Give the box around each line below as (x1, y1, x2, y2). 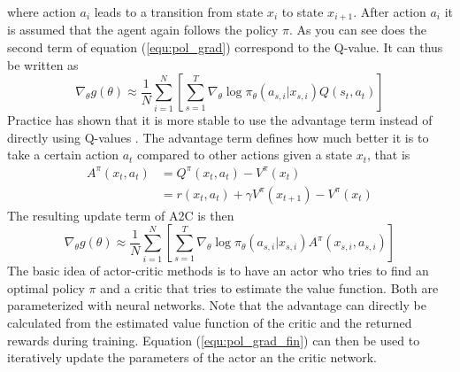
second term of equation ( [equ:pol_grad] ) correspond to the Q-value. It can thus (7, 38, 443, 57)
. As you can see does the (289, 20, 426, 39)
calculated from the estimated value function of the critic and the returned (7, 313, 412, 331)
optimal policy (7, 278, 85, 297)
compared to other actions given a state (137, 145, 352, 164)
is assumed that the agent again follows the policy (7, 20, 279, 39)
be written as (7, 55, 79, 74)
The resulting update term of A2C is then (7, 205, 234, 224)
